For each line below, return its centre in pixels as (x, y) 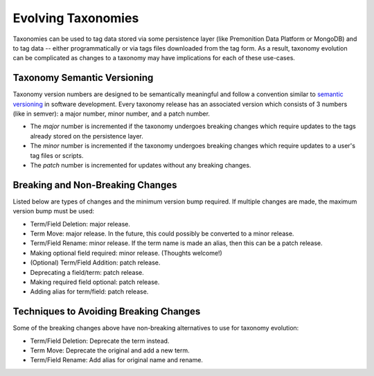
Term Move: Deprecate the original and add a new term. (110, 350)
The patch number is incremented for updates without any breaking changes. (141, 165)
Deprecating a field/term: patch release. (87, 272)
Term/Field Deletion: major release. (80, 224)
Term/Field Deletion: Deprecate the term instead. (100, 341)
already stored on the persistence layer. (87, 136)
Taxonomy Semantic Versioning (83, 78)
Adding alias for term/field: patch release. (89, 292)
